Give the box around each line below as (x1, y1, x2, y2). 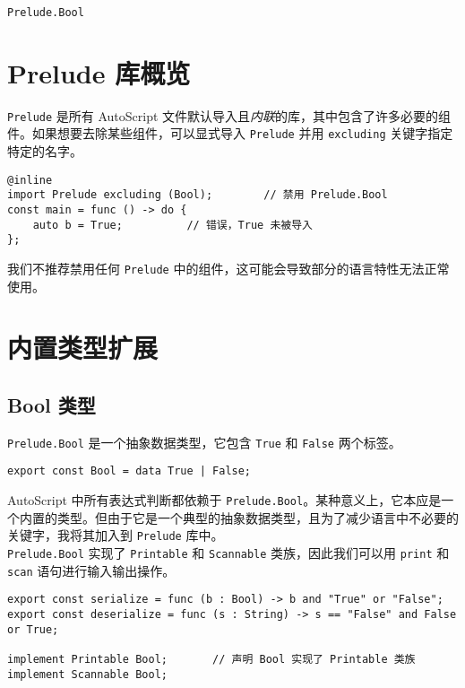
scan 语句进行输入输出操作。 (7, 561, 176, 579)
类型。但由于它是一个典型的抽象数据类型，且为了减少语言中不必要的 (56, 508, 459, 527)
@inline (7, 173, 53, 187)
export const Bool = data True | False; (7, 465, 252, 478)
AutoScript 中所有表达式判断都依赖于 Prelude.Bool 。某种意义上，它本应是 (7, 491, 442, 509)
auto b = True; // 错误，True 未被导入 (32, 218, 313, 231)
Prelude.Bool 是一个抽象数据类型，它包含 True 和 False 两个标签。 (7, 432, 401, 451)
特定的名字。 (7, 142, 82, 161)
